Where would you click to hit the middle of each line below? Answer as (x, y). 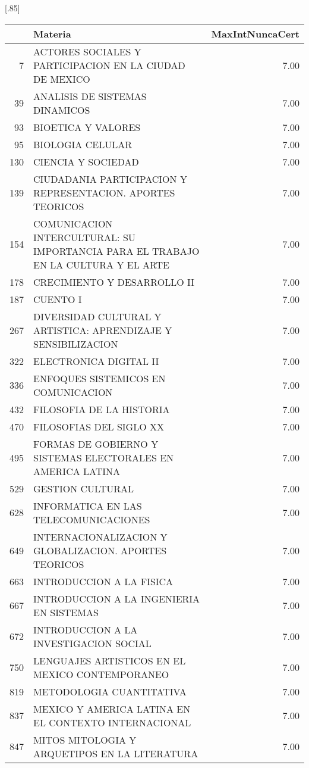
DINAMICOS (62, 110)
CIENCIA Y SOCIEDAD (86, 161)
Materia (52, 33)
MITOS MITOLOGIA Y (85, 739)
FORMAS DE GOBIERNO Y (96, 444)
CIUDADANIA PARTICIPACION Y (110, 179)
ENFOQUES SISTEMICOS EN (100, 378)
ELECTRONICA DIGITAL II (96, 361)
